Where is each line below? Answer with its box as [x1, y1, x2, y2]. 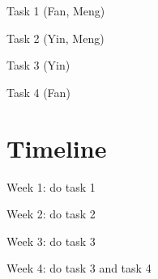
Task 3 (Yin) [6, 57, 70, 74]
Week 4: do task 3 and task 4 [6, 260, 152, 277]
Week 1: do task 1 [6, 178, 96, 195]
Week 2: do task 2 [6, 205, 96, 222]
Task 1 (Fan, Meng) [6, 2, 105, 19]
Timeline [6, 131, 107, 164]
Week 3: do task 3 [6, 232, 96, 249]
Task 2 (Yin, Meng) [6, 29, 105, 46]
